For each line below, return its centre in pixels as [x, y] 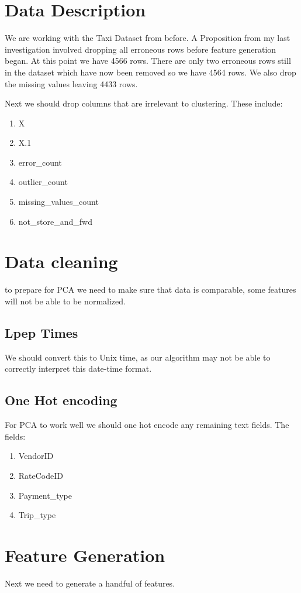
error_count [40, 162]
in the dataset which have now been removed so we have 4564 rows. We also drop [150, 72]
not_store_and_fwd [55, 221]
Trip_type [37, 515]
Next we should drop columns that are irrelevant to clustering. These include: [144, 103]
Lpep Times [41, 332]
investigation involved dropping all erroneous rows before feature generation [141, 49]
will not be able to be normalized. [65, 301]
